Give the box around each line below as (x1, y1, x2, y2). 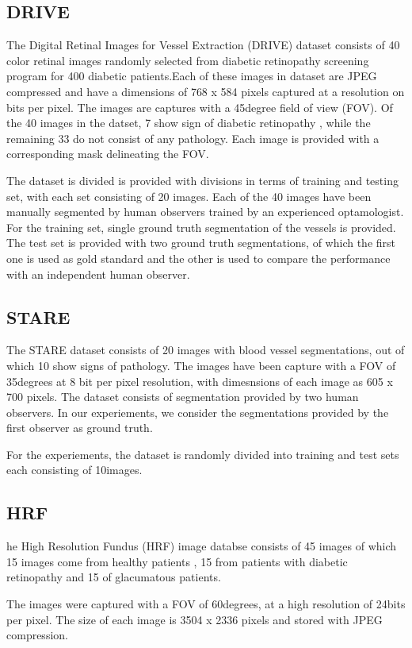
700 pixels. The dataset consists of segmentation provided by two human (6, 388, 359, 405)
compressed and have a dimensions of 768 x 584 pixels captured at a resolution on (6, 83, 405, 99)
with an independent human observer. (6, 265, 190, 282)
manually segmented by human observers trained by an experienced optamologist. (6, 203, 404, 220)
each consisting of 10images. (6, 461, 143, 478)
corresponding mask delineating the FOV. (6, 145, 209, 162)
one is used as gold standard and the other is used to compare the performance (6, 249, 391, 266)
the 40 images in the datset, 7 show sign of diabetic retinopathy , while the (6, 114, 371, 131)
